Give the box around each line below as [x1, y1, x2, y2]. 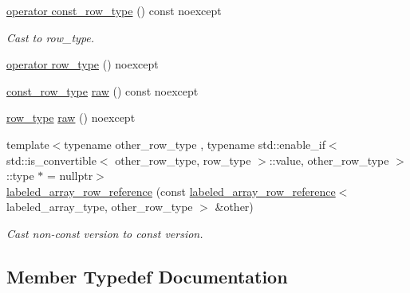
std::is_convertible [6, 151, 97, 168]
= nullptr [46, 167, 93, 184]
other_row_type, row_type [115, 151, 251, 168]
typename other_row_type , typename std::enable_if [64, 135, 325, 152]
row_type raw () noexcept [6, 109, 136, 126]
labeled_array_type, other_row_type [6, 198, 193, 215]
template [6, 135, 49, 152]
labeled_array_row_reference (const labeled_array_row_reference [6, 182, 336, 199]
